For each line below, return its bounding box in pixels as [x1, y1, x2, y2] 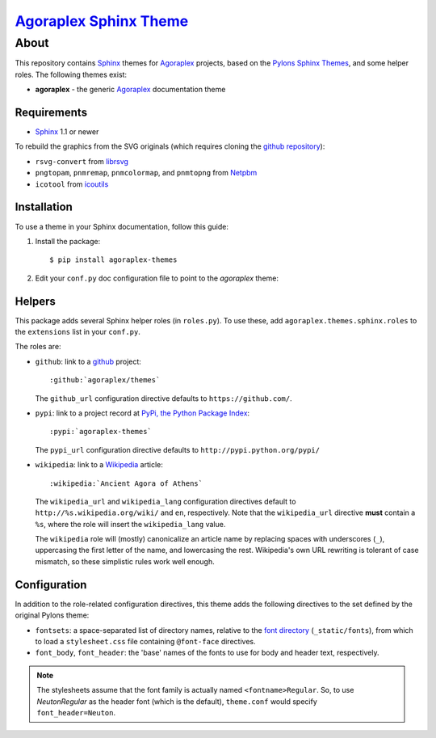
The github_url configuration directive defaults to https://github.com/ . [35, 393, 292, 403]
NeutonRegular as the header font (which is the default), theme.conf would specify [36, 696, 318, 706]
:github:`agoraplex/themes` [49, 376, 161, 385]
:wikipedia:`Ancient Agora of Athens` [49, 479, 203, 488]
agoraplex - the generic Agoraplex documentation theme [35, 85, 226, 95]
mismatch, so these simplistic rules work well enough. [35, 556, 216, 566]
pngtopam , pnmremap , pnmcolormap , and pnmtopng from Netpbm [35, 168, 258, 178]
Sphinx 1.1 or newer [35, 127, 99, 137]
